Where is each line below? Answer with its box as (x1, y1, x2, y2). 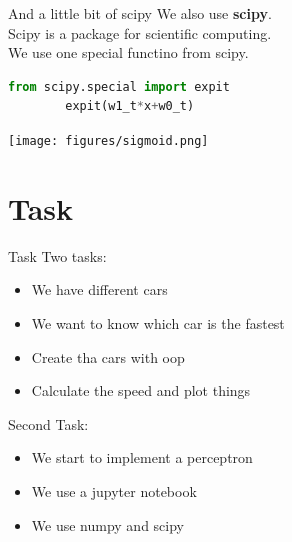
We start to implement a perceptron (31, 447, 253, 468)
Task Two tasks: (8, 245, 107, 266)
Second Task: (8, 413, 89, 434)
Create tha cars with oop (31, 346, 185, 367)
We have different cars (31, 279, 168, 300)
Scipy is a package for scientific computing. (8, 22, 272, 43)
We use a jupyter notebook (31, 480, 197, 501)
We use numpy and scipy (31, 514, 185, 535)
